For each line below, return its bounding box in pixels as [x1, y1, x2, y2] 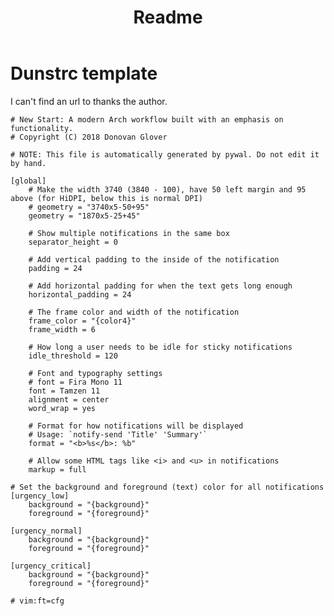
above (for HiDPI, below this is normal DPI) [10, 193, 203, 203]
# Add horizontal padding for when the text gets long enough [28, 281, 293, 291]
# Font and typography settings [28, 368, 163, 378]
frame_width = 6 [28, 324, 97, 335]
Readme [133, 6, 203, 29]
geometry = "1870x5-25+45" [28, 211, 141, 221]
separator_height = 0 [28, 237, 118, 247]
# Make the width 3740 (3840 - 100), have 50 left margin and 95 [28, 184, 307, 195]
